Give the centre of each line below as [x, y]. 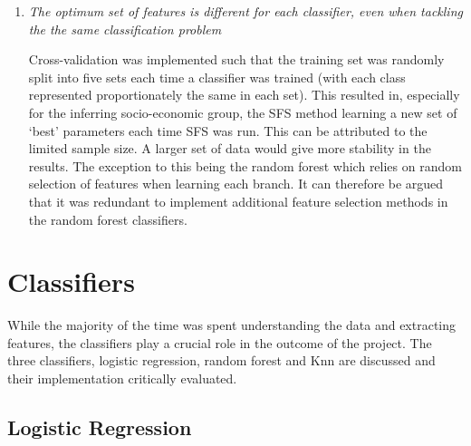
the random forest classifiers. [108, 219]
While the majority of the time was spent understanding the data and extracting [232, 325]
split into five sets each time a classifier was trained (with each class [217, 77]
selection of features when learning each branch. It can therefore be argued [236, 184]
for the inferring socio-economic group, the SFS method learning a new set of [243, 112]
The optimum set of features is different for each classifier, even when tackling [245, 11]
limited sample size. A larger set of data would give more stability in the [230, 148]
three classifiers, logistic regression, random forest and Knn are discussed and [221, 360]
